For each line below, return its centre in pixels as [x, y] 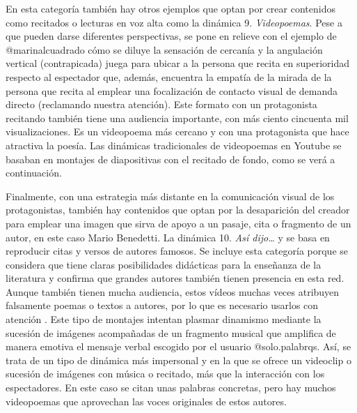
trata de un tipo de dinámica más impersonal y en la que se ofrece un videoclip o [178, 360]
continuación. [34, 173]
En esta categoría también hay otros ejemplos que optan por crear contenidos [170, 8]
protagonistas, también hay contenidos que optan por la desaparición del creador [178, 210]
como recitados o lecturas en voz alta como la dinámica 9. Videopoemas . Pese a [174, 22]
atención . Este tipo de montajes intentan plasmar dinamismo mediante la [164, 319]
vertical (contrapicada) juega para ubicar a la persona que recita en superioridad [178, 63]
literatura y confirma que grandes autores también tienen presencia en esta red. [175, 278]
